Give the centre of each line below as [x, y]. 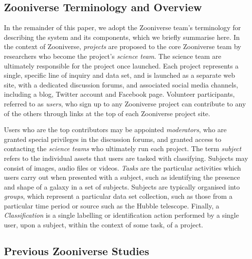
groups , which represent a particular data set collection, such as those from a [118, 196]
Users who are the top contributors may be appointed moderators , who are [115, 129]
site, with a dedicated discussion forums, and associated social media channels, [121, 84]
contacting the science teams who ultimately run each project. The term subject [123, 148]
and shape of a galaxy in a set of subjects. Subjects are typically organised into [122, 186]
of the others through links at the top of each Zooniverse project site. [107, 113]
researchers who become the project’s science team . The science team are [113, 56]
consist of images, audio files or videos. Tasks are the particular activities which [123, 167]
